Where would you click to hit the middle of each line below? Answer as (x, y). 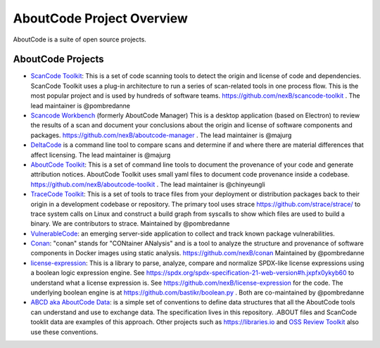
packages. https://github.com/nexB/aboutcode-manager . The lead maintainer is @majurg (161, 135)
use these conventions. (64, 332)
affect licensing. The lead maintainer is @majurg (101, 155)
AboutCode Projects (59, 59)
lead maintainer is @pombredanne (80, 105)
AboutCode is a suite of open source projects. (80, 39)
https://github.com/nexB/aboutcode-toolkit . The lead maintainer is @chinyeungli (148, 184)
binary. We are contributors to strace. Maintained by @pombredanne (130, 224)
